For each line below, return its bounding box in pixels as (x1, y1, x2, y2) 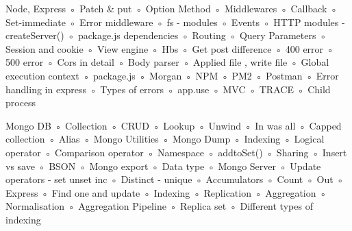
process (5, 95, 36, 110)
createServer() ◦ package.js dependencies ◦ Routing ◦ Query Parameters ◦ (5, 28, 327, 42)
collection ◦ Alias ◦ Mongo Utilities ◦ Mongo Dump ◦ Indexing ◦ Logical (5, 132, 325, 146)
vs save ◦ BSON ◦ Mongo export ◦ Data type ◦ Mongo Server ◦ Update (5, 158, 321, 173)
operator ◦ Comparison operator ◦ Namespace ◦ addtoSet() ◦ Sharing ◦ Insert (5, 145, 347, 159)
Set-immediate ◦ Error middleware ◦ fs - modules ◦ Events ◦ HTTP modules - (5, 14, 345, 29)
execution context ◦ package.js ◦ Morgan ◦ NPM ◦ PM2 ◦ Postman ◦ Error (5, 68, 339, 82)
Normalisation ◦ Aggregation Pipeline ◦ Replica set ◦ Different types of (5, 199, 313, 213)
